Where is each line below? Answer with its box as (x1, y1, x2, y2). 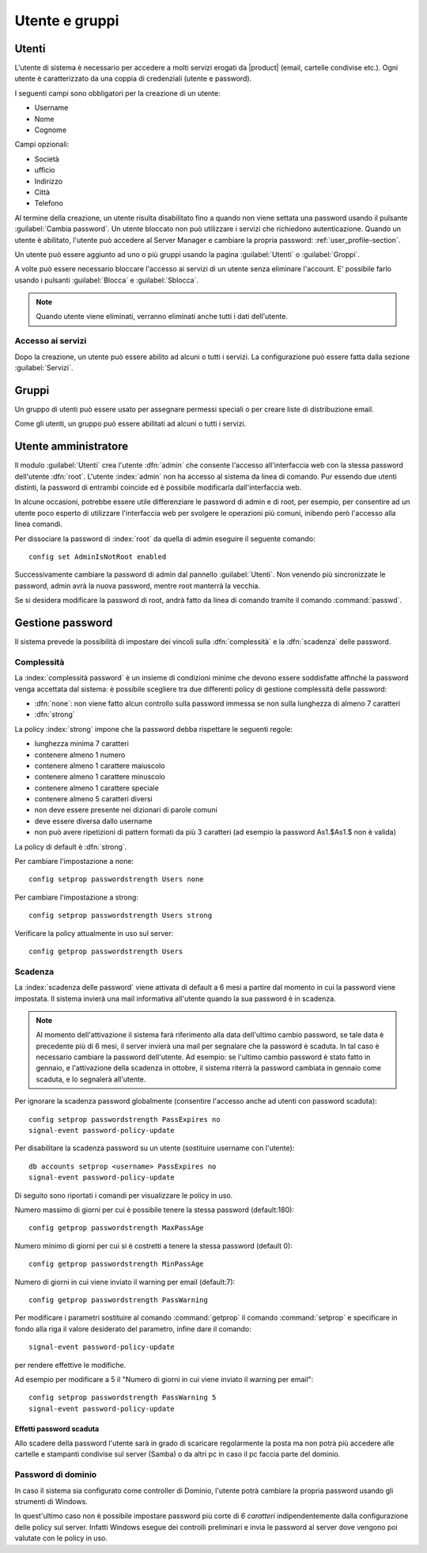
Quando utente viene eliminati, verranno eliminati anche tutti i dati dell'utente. (36, 312, 289, 321)
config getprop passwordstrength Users (28, 946, 183, 956)
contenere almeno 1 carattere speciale (34, 783, 160, 793)
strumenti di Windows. (14, 1496, 89, 1506)
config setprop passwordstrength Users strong (28, 911, 213, 920)
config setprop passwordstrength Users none (28, 875, 205, 884)
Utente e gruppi (14, 12, 119, 29)
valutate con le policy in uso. (14, 1533, 108, 1543)
